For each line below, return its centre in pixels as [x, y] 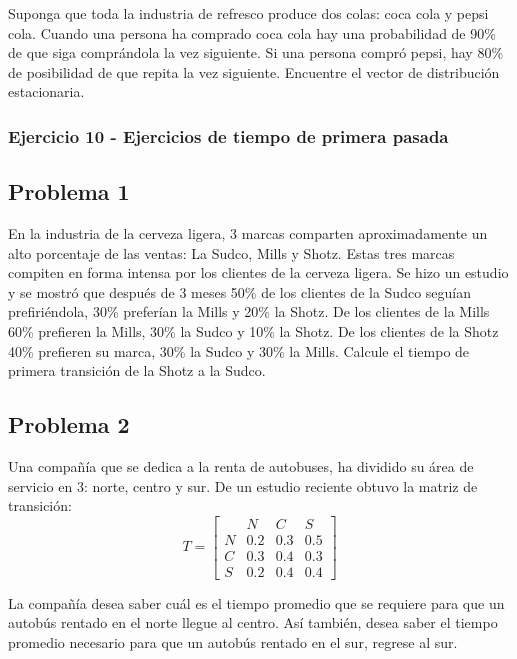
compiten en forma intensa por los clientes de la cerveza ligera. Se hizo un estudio [258, 272]
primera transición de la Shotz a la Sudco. [137, 370]
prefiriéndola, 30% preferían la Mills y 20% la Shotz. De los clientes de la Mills [249, 311]
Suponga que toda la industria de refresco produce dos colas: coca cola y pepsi [248, 13]
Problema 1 [69, 191]
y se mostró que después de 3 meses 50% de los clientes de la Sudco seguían [240, 291]
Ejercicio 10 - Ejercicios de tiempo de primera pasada [228, 135]
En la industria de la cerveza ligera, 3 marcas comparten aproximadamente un [248, 233]
